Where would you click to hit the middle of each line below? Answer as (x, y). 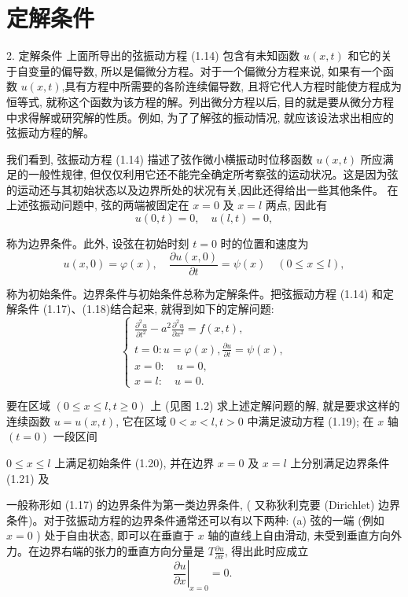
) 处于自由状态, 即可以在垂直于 (115, 535)
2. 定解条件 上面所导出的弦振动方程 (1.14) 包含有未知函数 (153, 55)
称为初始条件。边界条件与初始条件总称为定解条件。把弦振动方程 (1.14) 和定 (200, 293)
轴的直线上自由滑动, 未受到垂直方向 (299, 535)
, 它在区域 (141, 420)
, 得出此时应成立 (266, 551)
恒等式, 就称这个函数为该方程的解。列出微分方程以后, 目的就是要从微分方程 (200, 101)
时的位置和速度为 (265, 243)
